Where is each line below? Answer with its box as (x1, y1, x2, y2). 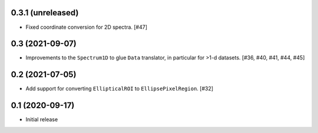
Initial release (25, 116, 58, 123)
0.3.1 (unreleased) (11, 8, 79, 18)
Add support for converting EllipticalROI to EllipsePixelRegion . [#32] (25, 85, 214, 92)
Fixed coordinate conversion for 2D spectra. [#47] (25, 24, 147, 31)
